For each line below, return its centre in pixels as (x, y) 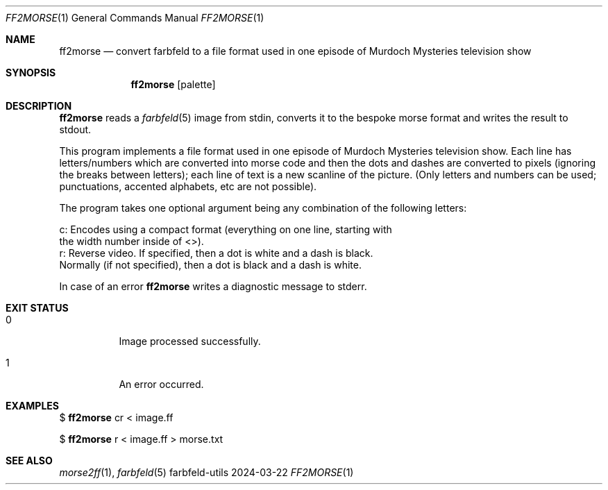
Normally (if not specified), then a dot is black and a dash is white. (210, 265)
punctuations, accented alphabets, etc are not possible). (188, 186)
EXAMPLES (32, 406)
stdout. (75, 129)
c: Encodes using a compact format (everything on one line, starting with (226, 229)
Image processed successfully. (190, 341)
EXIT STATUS (37, 308)
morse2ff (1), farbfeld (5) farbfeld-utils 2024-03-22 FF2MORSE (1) (206, 472)
